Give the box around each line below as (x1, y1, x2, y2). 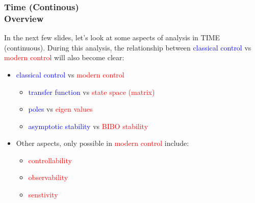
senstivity (28, 189, 58, 200)
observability (28, 172, 68, 183)
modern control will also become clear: (4, 52, 124, 63)
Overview (4, 12, 44, 24)
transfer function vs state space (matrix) (28, 86, 155, 97)
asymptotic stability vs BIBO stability (28, 120, 148, 131)
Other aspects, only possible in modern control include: (16, 138, 189, 148)
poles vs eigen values (28, 104, 93, 114)
